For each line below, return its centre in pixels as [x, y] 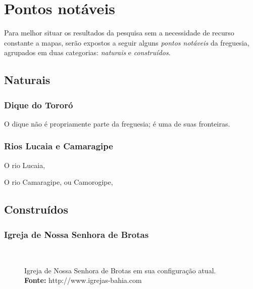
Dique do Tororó [39, 105]
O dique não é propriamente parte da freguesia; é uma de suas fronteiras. [117, 123]
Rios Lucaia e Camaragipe [59, 146]
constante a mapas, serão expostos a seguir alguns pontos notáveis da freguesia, [127, 42]
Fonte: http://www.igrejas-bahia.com [83, 280]
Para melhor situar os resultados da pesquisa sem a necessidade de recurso [119, 33]
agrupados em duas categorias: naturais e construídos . [87, 52]
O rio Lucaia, [25, 165]
